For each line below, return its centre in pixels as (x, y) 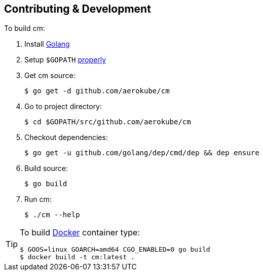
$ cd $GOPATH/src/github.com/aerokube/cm (108, 122)
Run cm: (38, 199)
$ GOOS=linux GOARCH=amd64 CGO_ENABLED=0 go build (115, 250)
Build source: (46, 168)
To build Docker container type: (80, 233)
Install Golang (47, 44)
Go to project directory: (63, 107)
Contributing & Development (78, 9)
